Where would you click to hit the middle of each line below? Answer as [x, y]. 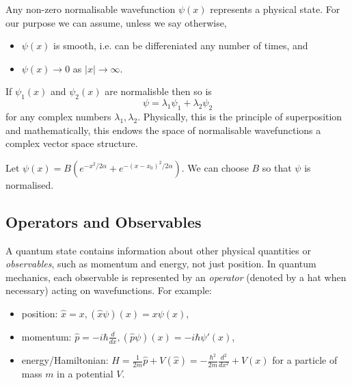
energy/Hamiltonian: [65, 360]
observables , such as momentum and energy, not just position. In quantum [161, 264]
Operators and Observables [104, 221]
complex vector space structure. [72, 143]
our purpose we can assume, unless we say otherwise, [116, 22]
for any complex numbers [58, 116]
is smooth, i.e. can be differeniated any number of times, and [181, 45]
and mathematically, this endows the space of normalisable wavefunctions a [163, 130]
